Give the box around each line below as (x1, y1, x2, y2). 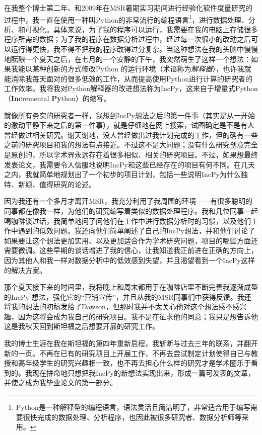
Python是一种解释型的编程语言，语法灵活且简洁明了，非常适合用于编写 (16, 402, 250, 412)
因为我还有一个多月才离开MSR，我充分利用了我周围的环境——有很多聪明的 (4, 196, 252, 206)
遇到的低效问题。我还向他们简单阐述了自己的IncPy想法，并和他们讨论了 (18, 225, 255, 236)
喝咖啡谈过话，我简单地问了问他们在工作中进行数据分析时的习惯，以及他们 (4, 215, 251, 226)
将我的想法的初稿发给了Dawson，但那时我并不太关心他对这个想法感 (4, 301, 226, 312)
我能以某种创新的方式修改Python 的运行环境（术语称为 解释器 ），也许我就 (11, 63, 251, 74)
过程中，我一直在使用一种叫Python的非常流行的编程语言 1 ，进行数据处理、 (4, 13, 248, 25)
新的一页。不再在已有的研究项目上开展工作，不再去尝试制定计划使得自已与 (4, 347, 251, 358)
